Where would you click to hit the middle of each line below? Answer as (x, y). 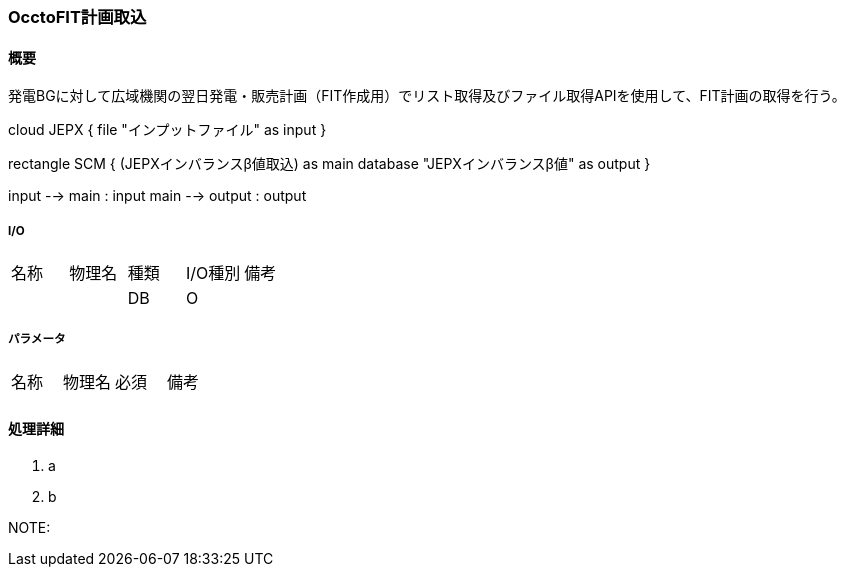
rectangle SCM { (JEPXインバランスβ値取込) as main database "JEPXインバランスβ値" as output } (329, 164)
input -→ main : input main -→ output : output (157, 196)
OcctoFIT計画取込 (77, 17)
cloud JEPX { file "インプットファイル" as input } (167, 130)
